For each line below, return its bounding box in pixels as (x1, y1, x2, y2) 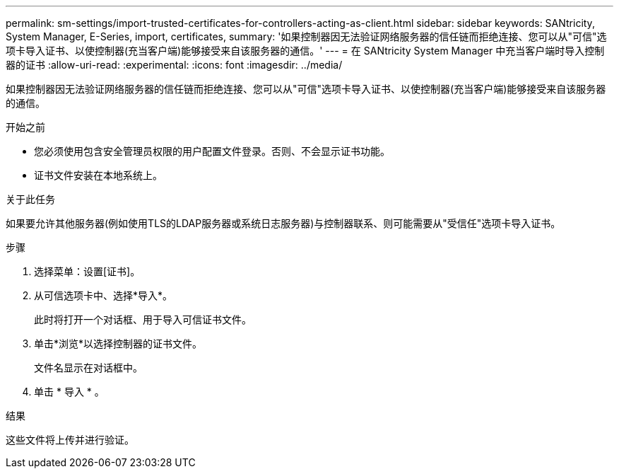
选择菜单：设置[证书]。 (34, 265, 141, 277)
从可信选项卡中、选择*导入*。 (34, 289, 173, 301)
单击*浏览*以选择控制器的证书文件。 (34, 337, 203, 349)
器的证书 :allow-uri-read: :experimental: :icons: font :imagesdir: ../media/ (6, 59, 343, 71)
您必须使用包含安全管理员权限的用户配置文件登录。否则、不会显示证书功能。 (34, 145, 390, 157)
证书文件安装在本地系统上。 (34, 169, 163, 181)
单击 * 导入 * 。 (34, 386, 105, 398)
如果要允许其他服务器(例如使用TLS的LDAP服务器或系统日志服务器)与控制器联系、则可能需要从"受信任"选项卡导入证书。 (6, 217, 561, 229)
